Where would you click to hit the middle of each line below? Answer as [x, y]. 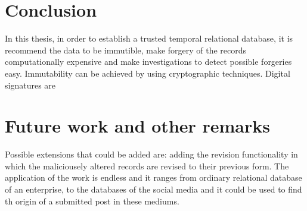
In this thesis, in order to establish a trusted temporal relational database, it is [149, 38]
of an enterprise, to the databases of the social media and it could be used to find [153, 189]
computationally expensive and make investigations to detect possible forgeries [148, 62]
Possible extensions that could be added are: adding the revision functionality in [151, 154]
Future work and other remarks [138, 126]
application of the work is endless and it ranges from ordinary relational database [153, 177]
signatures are [30, 85]
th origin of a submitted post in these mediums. [92, 201]
